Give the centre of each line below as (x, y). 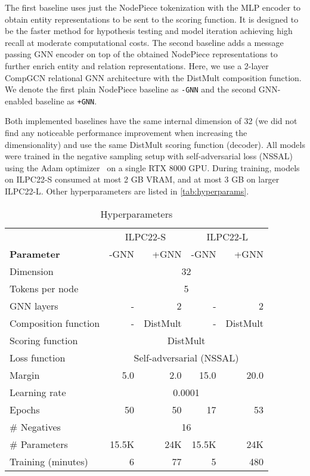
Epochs (25, 409)
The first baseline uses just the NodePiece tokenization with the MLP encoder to (153, 7)
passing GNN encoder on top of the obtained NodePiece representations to (141, 54)
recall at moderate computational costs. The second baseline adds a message (144, 42)
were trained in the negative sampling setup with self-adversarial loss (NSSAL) (149, 156)
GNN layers (34, 305)
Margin (25, 375)
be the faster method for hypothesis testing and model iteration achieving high (149, 31)
